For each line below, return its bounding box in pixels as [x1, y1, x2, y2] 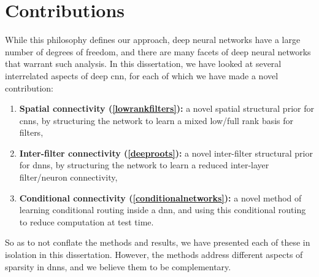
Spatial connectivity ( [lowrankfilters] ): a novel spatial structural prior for [19, 102, 314, 115]
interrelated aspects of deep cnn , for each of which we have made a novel [5, 69, 279, 82]
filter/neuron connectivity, [19, 171, 118, 184]
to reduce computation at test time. [19, 215, 154, 228]
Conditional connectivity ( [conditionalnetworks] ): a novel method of [19, 191, 302, 204]
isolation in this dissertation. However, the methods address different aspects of [5, 248, 303, 261]
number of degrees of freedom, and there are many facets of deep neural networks [5, 45, 311, 58]
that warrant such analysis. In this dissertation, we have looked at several [5, 57, 282, 70]
